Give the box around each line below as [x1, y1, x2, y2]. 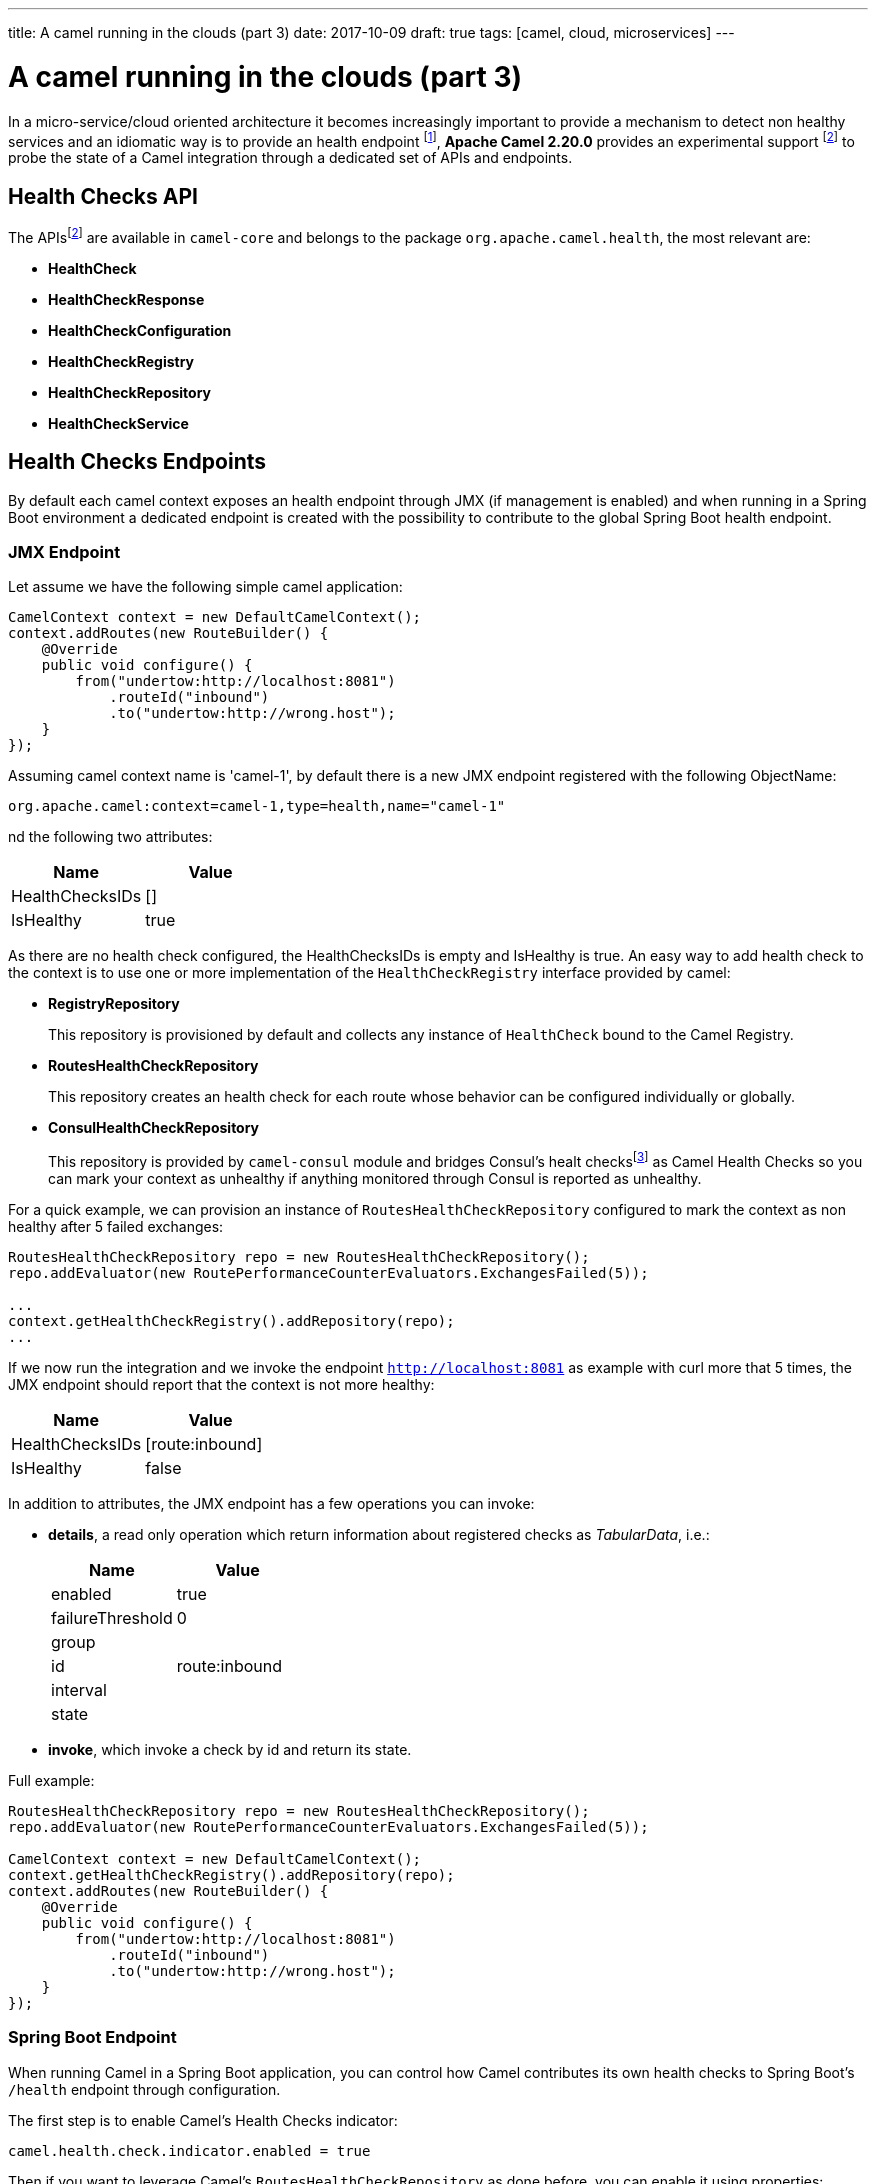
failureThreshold [51, 1607, 173, 1628]
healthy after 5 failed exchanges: [8, 1217, 224, 1235]
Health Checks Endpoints [8, 449, 267, 475]
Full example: [8, 1771, 95, 1789]
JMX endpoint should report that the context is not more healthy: [8, 1375, 435, 1393]
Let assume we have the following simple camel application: [8, 578, 403, 596]
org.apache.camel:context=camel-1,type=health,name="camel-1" [8, 798, 506, 815]
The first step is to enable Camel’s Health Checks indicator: [8, 2111, 398, 2129]
